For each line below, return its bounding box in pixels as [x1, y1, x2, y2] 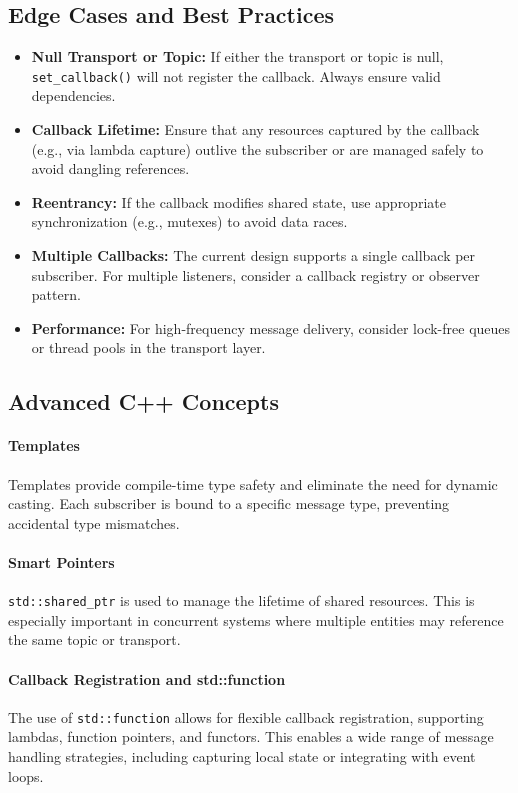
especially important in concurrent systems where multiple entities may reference [8, 609, 504, 630]
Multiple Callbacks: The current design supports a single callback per [31, 245, 476, 266]
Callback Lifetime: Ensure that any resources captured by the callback [31, 119, 480, 140]
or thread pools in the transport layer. [31, 337, 266, 358]
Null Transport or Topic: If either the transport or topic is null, [31, 46, 444, 67]
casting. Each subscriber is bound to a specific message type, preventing [8, 493, 450, 514]
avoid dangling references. [31, 158, 190, 179]
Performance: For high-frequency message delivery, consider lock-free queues [31, 317, 511, 338]
